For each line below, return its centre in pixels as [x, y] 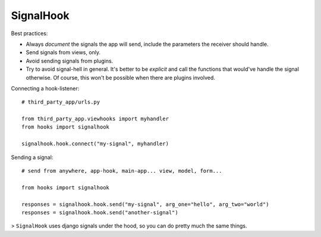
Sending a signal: [32, 157]
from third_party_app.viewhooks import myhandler [95, 119]
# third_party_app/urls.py [61, 102]
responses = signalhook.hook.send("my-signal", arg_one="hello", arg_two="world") [145, 204]
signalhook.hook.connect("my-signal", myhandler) [95, 144]
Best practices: [29, 33]
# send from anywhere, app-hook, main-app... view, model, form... [122, 171]
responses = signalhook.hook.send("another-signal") [100, 212]
